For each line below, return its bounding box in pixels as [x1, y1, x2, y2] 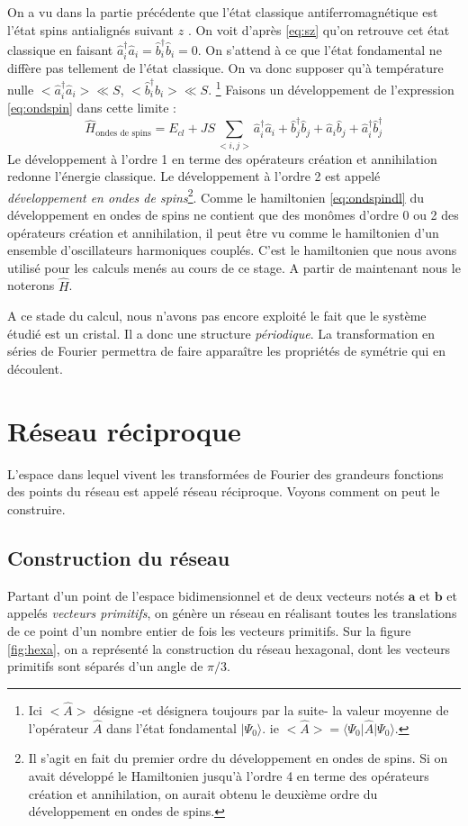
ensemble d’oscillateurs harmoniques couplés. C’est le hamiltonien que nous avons [7, 241, 457, 259]
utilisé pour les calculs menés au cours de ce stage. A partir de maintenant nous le [7, 258, 461, 277]
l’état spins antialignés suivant [7, 20, 175, 39]
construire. [7, 499, 66, 518]
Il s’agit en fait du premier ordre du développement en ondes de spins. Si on [28, 749, 448, 767]
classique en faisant [7, 40, 113, 59]
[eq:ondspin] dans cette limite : [7, 98, 176, 116]
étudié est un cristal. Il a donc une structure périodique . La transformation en [7, 323, 436, 342]
